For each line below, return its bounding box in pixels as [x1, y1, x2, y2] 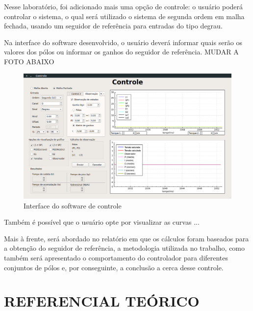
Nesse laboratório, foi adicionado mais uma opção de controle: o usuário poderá [4, 1, 243, 11]
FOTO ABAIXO [4, 56, 54, 66]
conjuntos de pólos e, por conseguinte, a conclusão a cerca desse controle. [4, 262, 224, 272]
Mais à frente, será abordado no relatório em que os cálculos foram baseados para [4, 233, 249, 243]
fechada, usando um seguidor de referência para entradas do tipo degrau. [4, 21, 223, 31]
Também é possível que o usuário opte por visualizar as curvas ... [4, 217, 200, 227]
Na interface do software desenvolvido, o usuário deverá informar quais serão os [4, 37, 243, 47]
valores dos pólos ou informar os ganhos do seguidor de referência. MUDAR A [4, 47, 239, 57]
